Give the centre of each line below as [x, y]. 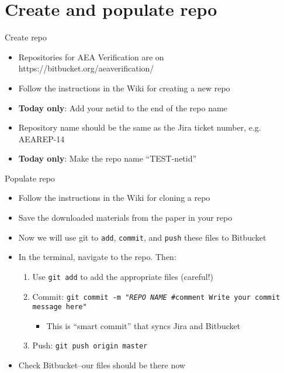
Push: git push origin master [90, 345]
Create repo [26, 37]
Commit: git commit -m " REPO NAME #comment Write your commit [156, 296]
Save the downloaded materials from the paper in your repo [125, 218]
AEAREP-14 [41, 138]
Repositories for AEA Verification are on [91, 57]
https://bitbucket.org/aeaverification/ [86, 68]
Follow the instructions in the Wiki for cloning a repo [114, 198]
